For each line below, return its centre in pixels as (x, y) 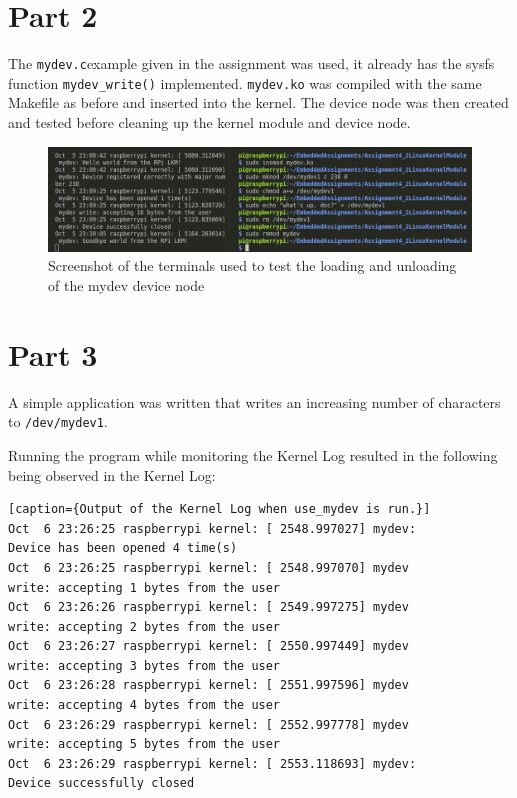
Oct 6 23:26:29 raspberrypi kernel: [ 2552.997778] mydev (208, 724)
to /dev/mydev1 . (58, 421)
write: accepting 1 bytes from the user (144, 587)
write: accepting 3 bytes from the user (144, 665)
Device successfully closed (101, 783)
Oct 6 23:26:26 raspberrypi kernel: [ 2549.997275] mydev (208, 607)
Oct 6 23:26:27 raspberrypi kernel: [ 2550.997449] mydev (208, 646)
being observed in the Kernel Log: (112, 474)
